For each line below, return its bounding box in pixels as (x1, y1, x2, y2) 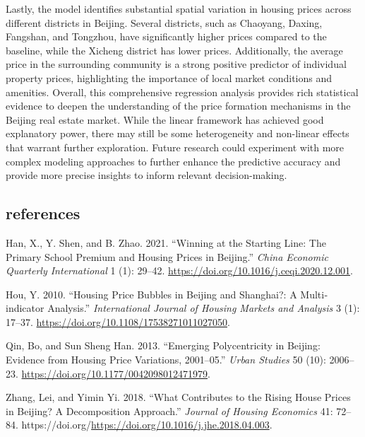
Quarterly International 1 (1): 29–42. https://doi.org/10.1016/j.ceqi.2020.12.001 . (6, 263, 353, 278)
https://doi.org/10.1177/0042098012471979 (21, 366, 208, 380)
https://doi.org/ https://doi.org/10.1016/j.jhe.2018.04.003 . (21, 417, 273, 432)
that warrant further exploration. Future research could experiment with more (6, 139, 345, 154)
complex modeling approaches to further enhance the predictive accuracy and (6, 153, 341, 168)
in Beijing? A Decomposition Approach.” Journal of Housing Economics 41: (6, 403, 333, 418)
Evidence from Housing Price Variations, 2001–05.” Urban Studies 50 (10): (6, 352, 326, 367)
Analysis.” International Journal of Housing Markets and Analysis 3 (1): (47, 301, 360, 315)
